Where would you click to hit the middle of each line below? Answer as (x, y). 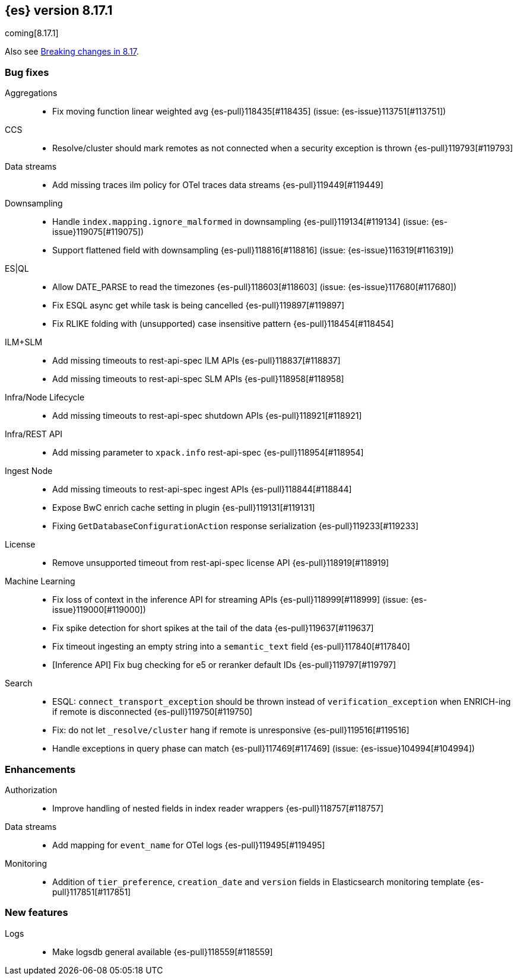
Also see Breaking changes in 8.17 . (72, 52)
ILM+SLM (24, 342)
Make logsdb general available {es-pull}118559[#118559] (163, 952)
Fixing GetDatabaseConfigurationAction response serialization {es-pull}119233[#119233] (236, 526)
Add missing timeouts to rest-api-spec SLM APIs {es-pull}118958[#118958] (198, 379)
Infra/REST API (34, 434)
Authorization (31, 790)
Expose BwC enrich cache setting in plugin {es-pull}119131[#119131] (184, 508)
